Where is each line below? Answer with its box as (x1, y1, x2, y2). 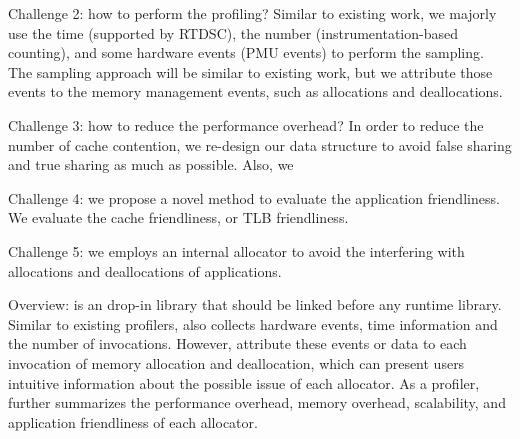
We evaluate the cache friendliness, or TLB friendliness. (8, 207, 349, 228)
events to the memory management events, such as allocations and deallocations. (8, 81, 503, 102)
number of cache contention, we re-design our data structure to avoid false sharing (8, 134, 512, 155)
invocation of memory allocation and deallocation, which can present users (8, 352, 465, 373)
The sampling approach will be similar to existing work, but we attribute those (8, 61, 493, 82)
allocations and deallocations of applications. (8, 260, 282, 281)
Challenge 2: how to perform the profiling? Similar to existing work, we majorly (8, 3, 497, 23)
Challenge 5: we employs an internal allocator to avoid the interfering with (8, 240, 465, 261)
